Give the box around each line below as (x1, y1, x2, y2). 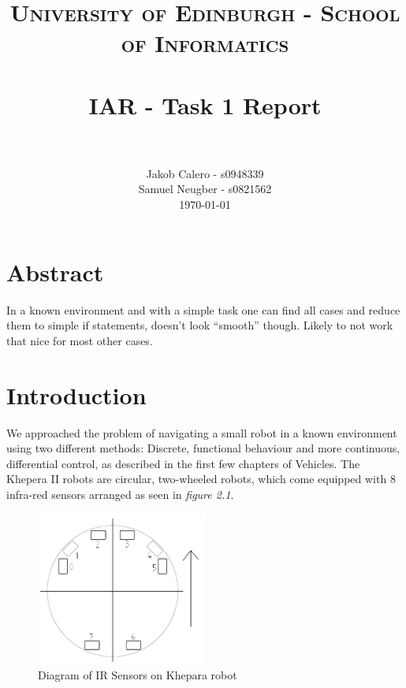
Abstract (6, 255, 104, 288)
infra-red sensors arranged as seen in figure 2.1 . (6, 485, 234, 502)
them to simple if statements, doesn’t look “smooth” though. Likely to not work (6, 317, 393, 333)
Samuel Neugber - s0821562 (138, 180, 272, 197)
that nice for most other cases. (6, 332, 153, 348)
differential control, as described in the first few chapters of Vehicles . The (6, 455, 360, 471)
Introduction (6, 378, 147, 411)
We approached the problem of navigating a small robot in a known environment (6, 424, 397, 441)
